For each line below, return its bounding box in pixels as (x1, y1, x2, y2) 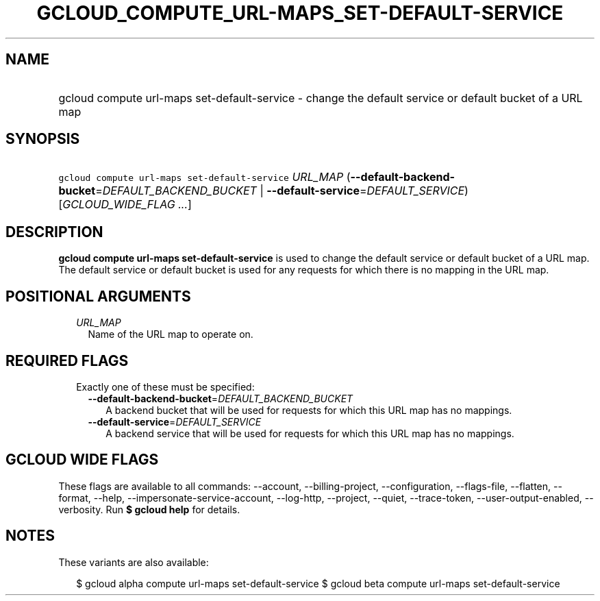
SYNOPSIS (5, 130, 80, 148)
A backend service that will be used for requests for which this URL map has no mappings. (105, 427, 514, 439)
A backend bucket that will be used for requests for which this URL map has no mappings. (105, 404, 512, 416)
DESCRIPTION (5, 223, 103, 241)
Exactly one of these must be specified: (76, 380, 255, 393)
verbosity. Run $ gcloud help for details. (58, 503, 240, 515)
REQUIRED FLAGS (5, 352, 129, 369)
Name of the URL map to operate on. (88, 328, 253, 341)
